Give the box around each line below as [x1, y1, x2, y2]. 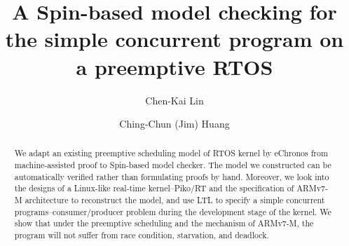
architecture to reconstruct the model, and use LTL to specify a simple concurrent [25, 194, 325, 206]
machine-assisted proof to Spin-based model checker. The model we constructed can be [14, 159, 331, 171]
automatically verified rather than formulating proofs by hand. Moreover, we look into [14, 170, 329, 182]
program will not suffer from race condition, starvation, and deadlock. [14, 229, 269, 241]
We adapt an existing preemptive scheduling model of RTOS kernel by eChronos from [14, 147, 328, 159]
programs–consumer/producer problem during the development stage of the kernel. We [14, 205, 331, 217]
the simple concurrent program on [5, 25, 344, 53]
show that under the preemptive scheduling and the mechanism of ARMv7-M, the [14, 217, 314, 229]
